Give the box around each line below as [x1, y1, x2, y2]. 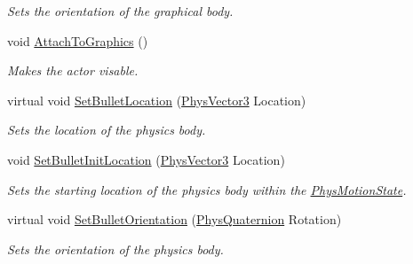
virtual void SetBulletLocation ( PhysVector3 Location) [7, 90, 306, 109]
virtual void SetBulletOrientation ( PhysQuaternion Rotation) [7, 210, 342, 229]
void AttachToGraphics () [7, 31, 148, 50]
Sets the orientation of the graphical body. [7, 2, 234, 19]
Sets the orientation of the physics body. [7, 239, 224, 258]
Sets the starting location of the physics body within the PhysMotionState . [7, 180, 407, 198]
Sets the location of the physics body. [7, 120, 206, 139]
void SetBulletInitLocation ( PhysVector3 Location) [7, 150, 285, 168]
